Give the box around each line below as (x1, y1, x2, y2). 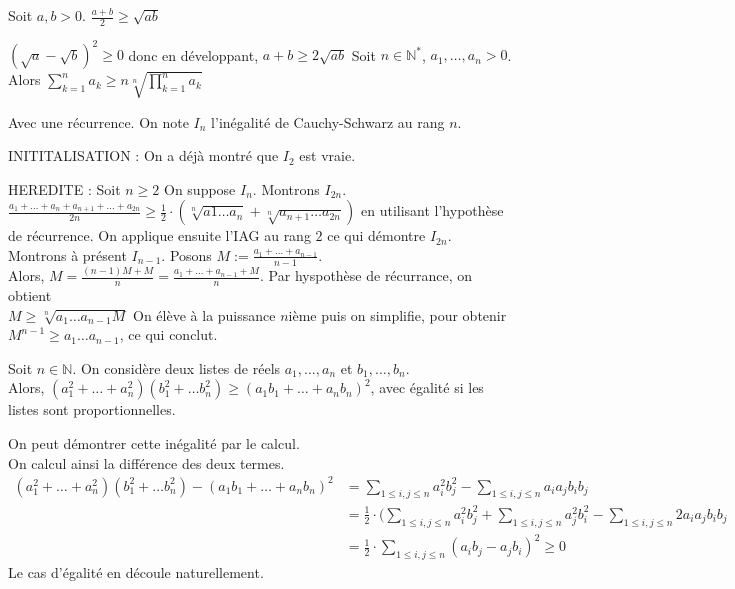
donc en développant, (128, 44, 259, 65)
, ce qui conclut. (119, 324, 218, 345)
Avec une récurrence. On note (8, 111, 189, 132)
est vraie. (299, 145, 356, 166)
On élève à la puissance (133, 304, 276, 325)
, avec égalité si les (370, 377, 484, 398)
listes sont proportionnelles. (8, 399, 176, 420)
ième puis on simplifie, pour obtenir (288, 304, 507, 325)
